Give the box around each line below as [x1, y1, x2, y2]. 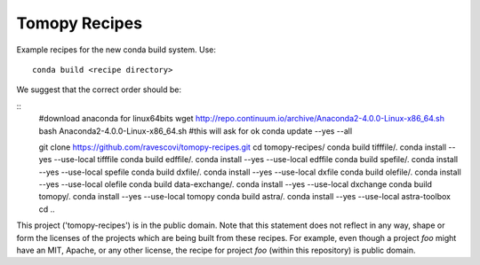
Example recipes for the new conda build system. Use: [16, 44, 217, 55]
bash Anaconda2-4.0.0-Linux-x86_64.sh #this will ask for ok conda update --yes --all [38, 125, 353, 136]
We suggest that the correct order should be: [16, 84, 182, 95]
